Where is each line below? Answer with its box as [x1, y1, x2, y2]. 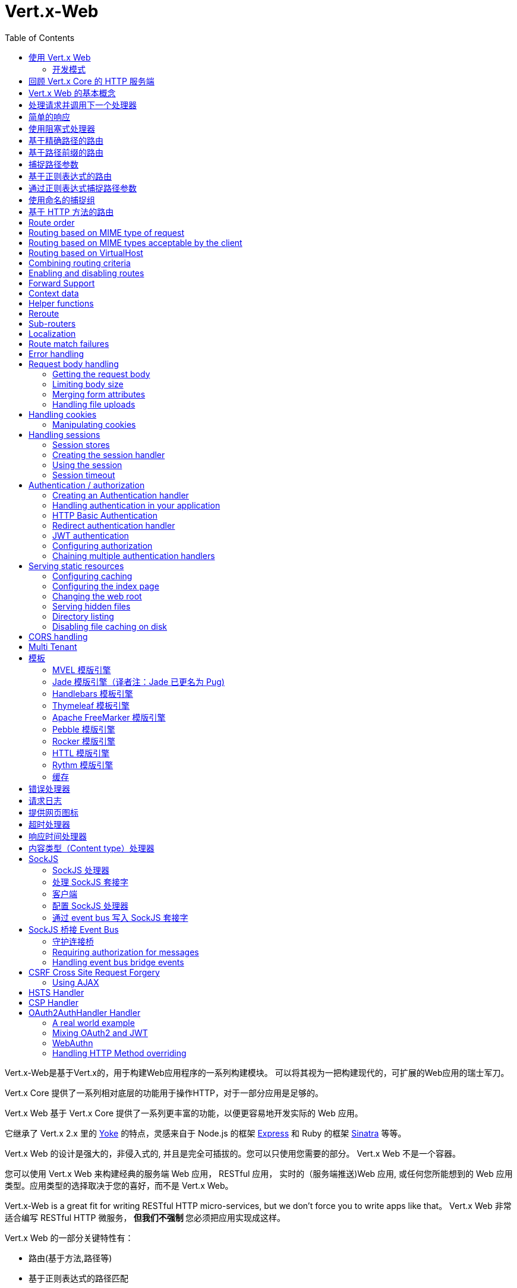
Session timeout [52, 469, 115, 480]
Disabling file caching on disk [52, 621, 168, 632]
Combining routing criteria [29, 257, 131, 268]
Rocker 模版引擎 [52, 735, 115, 746]
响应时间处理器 [29, 831, 87, 841]
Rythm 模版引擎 [52, 759, 114, 770]
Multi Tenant [29, 641, 77, 652]
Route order [29, 217, 75, 228]
